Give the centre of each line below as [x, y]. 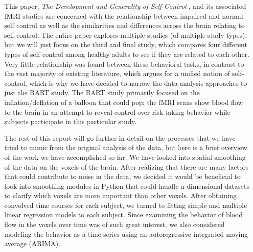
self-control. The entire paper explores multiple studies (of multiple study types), [126, 35]
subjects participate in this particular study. [70, 121]
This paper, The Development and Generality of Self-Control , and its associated [125, 6]
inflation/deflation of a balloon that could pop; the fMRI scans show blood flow [124, 102]
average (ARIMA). [33, 243]
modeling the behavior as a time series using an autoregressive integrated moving [126, 234]
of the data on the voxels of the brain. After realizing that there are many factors [126, 166]
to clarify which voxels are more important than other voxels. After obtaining [121, 195]
